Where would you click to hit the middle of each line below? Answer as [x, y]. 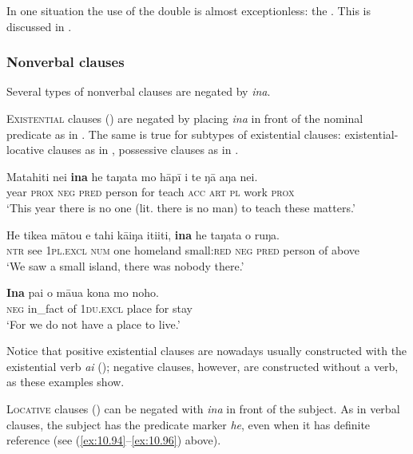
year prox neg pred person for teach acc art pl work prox [151, 192]
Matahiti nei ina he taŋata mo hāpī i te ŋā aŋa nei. [132, 176]
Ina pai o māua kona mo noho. [83, 292]
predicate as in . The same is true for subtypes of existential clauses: [174, 134]
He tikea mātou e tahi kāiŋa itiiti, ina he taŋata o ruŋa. [143, 234]
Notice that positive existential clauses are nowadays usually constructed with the [207, 351]
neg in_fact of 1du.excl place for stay [99, 308]
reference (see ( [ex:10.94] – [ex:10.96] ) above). [114, 440]
